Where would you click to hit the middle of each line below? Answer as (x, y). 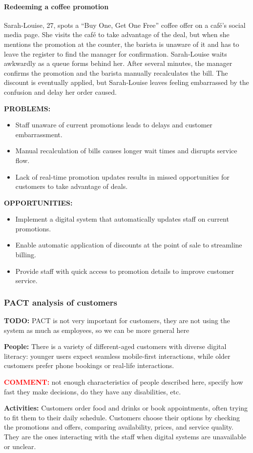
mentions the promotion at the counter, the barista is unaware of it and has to (122, 44)
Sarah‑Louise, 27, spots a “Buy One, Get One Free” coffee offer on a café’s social (125, 25)
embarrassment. (39, 134)
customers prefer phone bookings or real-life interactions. (89, 365)
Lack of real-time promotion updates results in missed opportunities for (122, 176)
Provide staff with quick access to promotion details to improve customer (125, 271)
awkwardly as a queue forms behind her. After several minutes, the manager (118, 63)
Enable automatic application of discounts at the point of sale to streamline (129, 245)
